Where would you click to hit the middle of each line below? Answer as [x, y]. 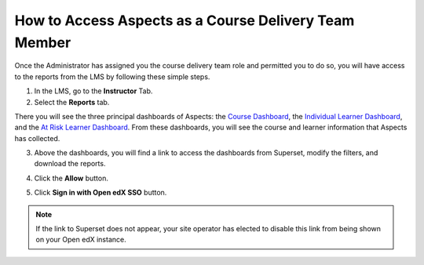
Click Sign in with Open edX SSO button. [101, 193]
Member [43, 42]
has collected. [37, 138]
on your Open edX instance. [81, 240]
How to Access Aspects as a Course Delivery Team [185, 20]
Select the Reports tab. [72, 102]
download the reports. [70, 164]
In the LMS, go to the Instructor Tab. [93, 91]
